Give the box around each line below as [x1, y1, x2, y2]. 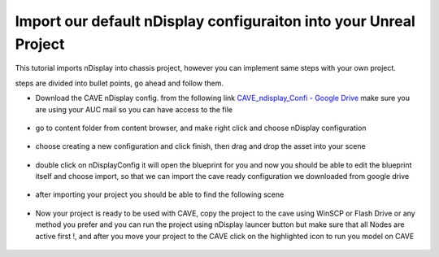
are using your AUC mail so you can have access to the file [35, 104, 233, 114]
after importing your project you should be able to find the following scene [35, 189, 285, 199]
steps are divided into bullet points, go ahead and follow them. [15, 78, 224, 88]
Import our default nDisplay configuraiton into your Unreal [15, 12, 416, 30]
